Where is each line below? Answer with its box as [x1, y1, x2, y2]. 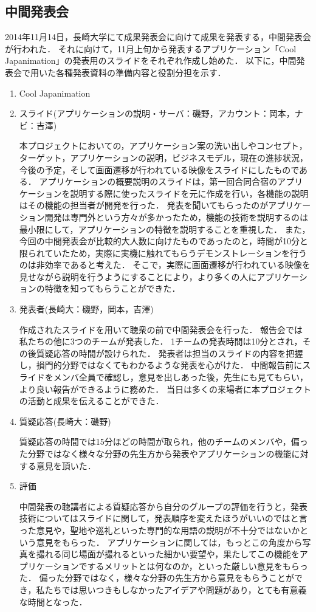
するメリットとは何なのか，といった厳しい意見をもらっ [87, 559, 308, 572]
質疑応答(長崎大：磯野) [19, 414, 111, 427]
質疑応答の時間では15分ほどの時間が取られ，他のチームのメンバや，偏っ [19, 435, 308, 448]
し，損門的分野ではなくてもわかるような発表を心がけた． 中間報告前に [19, 359, 303, 371]
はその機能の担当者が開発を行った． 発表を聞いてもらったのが [19, 199, 269, 211]
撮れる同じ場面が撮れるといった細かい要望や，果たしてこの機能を [36, 548, 300, 560]
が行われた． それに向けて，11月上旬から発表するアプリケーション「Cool [5, 42, 297, 55]
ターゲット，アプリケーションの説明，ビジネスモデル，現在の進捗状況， [19, 151, 309, 163]
